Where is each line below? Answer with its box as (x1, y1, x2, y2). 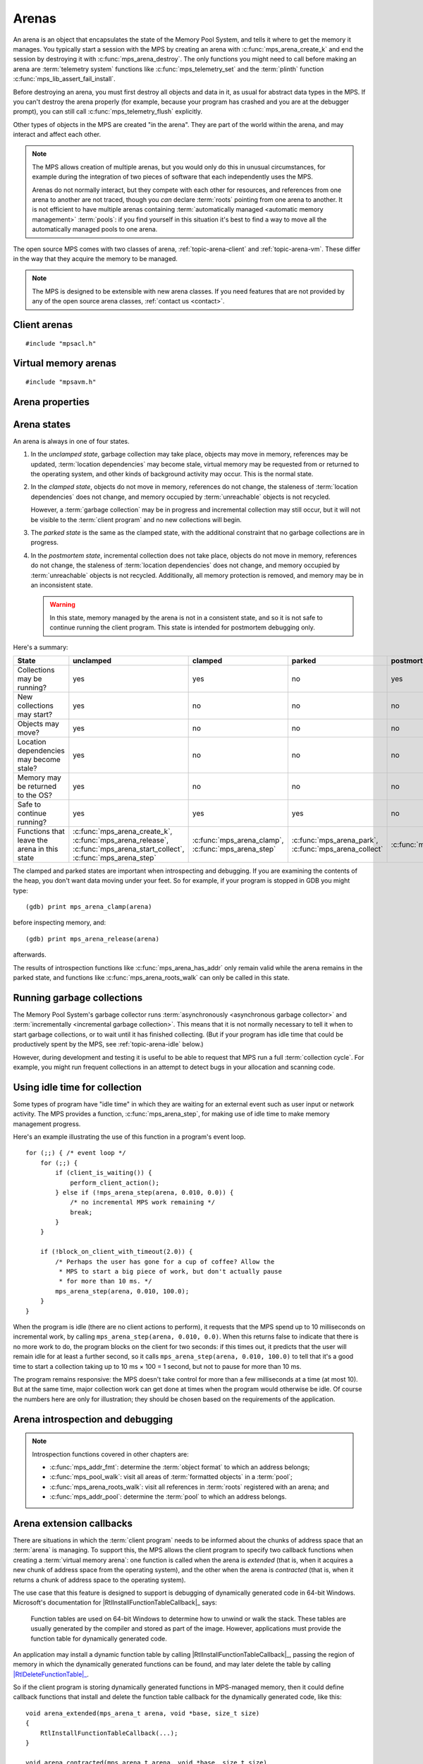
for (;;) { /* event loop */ (25, 1149, 126, 1157)
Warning (49, 600, 75, 609)
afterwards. (13, 950, 47, 959)
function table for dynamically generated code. (30, 1634, 167, 1643)
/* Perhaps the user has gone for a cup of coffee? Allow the (55, 1257, 275, 1266)
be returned (17, 781, 56, 791)
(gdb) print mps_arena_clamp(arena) (25, 903, 152, 911)
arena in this (17, 844, 59, 854)
